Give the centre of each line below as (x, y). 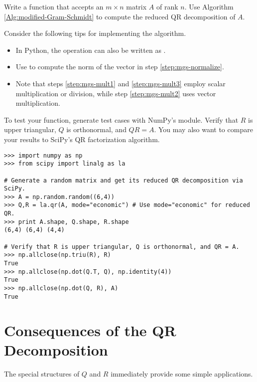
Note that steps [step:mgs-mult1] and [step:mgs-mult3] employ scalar (121, 83)
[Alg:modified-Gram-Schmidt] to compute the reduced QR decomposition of (120, 16)
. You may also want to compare (203, 129)
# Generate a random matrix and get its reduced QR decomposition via (124, 180)
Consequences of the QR (90, 330)
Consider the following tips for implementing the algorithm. (95, 33)
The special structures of (42, 373)
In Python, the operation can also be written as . (91, 50)
